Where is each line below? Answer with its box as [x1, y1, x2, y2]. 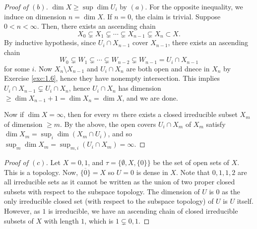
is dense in [136, 167, 168, 177]
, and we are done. [122, 92, 178, 103]
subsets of [4, 215, 34, 226]
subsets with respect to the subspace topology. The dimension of [4, 186, 200, 196]
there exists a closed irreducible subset [121, 109, 238, 119]
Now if [4, 109, 24, 119]
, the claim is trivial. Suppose [131, 11, 221, 21]
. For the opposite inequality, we [145, 1, 243, 11]
